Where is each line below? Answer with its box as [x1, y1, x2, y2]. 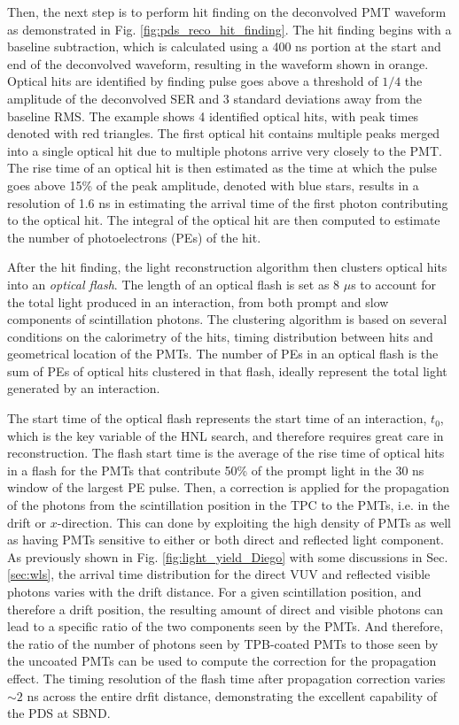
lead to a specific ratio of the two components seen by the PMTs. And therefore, [7, 617, 444, 636]
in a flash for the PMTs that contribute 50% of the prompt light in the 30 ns [7, 460, 424, 479]
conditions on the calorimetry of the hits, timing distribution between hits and [7, 327, 433, 345]
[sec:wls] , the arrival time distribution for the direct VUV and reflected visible [7, 565, 431, 583]
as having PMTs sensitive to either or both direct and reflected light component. [7, 530, 444, 549]
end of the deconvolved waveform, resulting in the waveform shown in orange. [7, 54, 429, 73]
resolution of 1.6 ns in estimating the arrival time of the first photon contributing [7, 193, 448, 212]
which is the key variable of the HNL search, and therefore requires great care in [7, 426, 444, 444]
